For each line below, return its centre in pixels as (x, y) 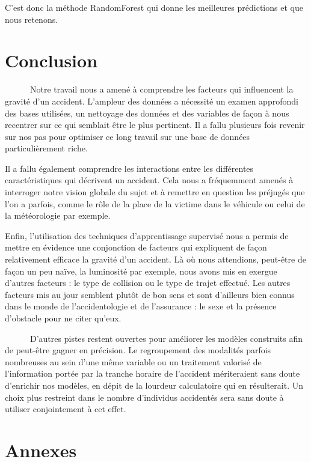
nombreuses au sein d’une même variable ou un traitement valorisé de (133, 361)
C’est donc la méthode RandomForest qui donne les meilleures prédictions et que (154, 7)
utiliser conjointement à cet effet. (66, 409)
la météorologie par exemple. (58, 215)
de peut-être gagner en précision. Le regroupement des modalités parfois (138, 350)
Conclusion (51, 60)
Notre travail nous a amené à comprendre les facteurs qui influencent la (162, 89)
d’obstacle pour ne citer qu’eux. (63, 318)
